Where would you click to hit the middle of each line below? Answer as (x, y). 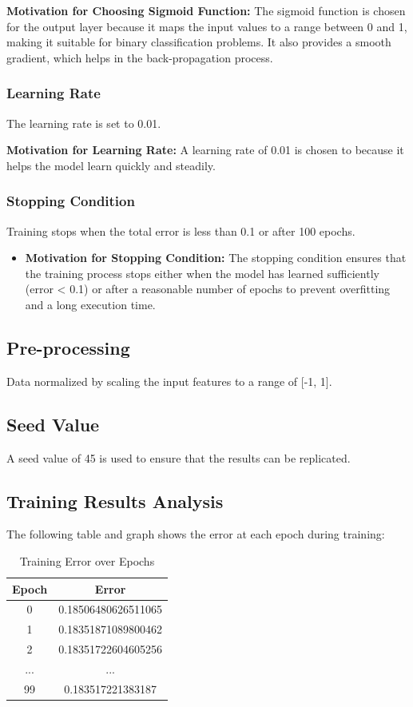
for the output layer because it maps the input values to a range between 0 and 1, (207, 26)
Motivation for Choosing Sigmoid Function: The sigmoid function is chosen (206, 10)
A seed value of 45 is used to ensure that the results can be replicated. (179, 457)
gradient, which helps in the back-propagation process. (140, 57)
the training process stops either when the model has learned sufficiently (202, 273)
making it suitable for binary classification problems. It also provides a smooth (199, 42)
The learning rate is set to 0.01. (84, 123)
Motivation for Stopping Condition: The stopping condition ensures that (216, 258)
